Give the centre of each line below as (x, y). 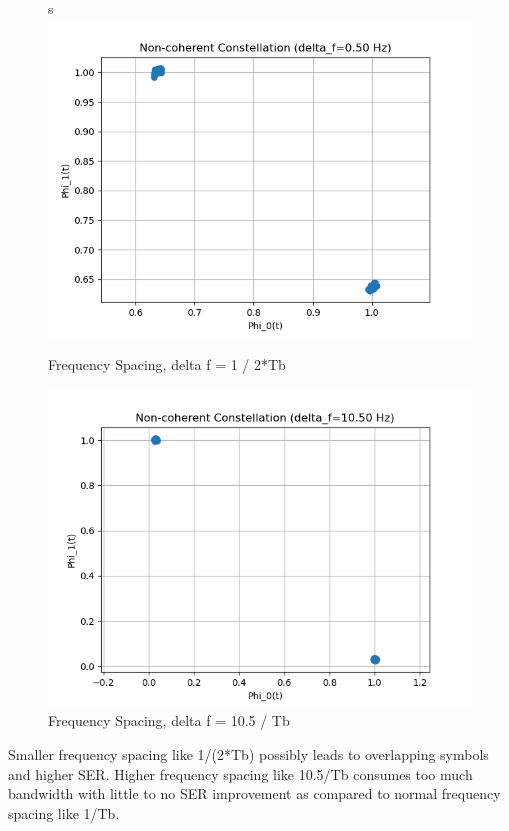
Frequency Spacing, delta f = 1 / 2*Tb (167, 364)
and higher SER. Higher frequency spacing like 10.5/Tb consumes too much (240, 773)
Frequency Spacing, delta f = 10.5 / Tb (169, 720)
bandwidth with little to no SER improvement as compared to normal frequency (254, 793)
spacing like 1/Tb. (64, 812)
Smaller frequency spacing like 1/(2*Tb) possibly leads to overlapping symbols (248, 753)
